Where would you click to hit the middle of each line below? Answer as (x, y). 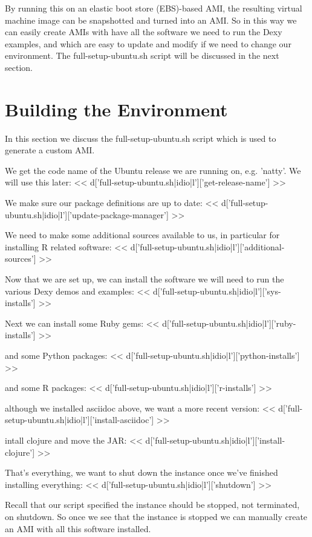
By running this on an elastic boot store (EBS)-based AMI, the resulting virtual (154, 8)
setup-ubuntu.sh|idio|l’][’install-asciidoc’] (80, 420)
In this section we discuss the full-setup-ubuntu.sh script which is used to (141, 138)
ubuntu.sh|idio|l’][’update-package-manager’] (87, 214)
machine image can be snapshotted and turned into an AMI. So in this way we (151, 20)
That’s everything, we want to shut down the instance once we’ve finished (141, 472)
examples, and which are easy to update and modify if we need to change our (148, 43)
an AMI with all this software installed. (78, 528)
